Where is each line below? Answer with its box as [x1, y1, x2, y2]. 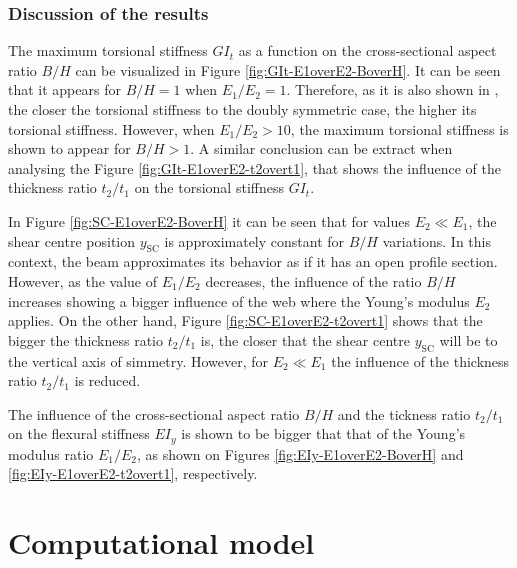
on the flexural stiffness [8, 423, 150, 444]
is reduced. [74, 370, 141, 391]
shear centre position [8, 230, 136, 251]
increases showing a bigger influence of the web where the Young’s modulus [8, 290, 470, 311]
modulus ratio [8, 443, 94, 464]
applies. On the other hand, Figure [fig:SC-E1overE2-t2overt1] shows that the [8, 310, 483, 331]
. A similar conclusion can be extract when [190, 138, 453, 159]
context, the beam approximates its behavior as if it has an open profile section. [8, 251, 498, 272]
